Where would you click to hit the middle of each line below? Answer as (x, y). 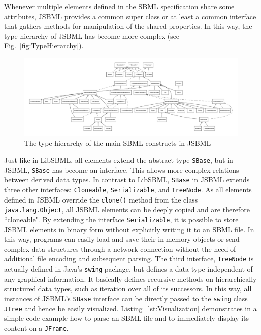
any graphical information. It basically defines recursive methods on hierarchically (130, 278)
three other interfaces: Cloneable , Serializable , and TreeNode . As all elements (128, 189)
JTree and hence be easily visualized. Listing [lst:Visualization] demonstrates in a (130, 308)
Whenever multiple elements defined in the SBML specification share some (119, 6)
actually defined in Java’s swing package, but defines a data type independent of (128, 269)
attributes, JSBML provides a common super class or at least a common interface (130, 16)
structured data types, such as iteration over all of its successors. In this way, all (128, 288)
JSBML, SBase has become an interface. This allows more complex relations (122, 170)
